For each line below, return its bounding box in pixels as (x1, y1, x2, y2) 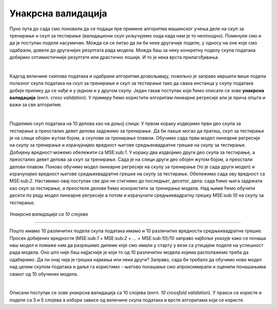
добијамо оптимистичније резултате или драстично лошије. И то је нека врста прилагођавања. (9, 54, 219, 60)
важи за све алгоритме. (9, 101, 62, 108)
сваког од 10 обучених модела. (9, 271, 78, 277)
